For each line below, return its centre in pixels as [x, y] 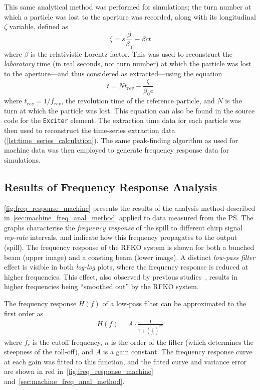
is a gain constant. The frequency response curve [178, 352]
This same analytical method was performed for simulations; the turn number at [128, 7]
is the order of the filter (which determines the [182, 342]
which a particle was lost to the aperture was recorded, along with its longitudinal [130, 16]
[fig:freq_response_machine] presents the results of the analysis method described [130, 208]
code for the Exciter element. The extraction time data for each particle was [123, 120]
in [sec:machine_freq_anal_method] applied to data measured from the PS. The [129, 218]
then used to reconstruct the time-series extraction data [90, 130]
